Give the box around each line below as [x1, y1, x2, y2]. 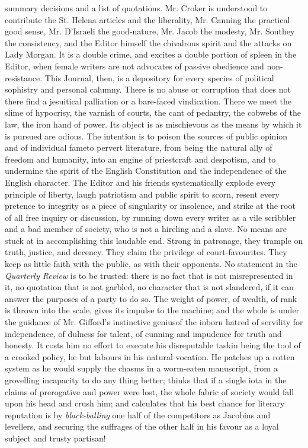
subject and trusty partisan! [5, 431, 106, 444]
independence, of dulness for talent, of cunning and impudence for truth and [5, 327, 282, 339]
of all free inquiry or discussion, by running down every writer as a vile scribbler [5, 211, 296, 223]
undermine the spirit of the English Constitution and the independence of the [5, 164, 287, 177]
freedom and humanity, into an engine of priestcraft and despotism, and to [5, 152, 276, 165]
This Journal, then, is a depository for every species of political [44, 71, 274, 84]
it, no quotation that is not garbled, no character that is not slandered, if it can [5, 281, 294, 293]
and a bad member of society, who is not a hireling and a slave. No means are [5, 223, 287, 235]
